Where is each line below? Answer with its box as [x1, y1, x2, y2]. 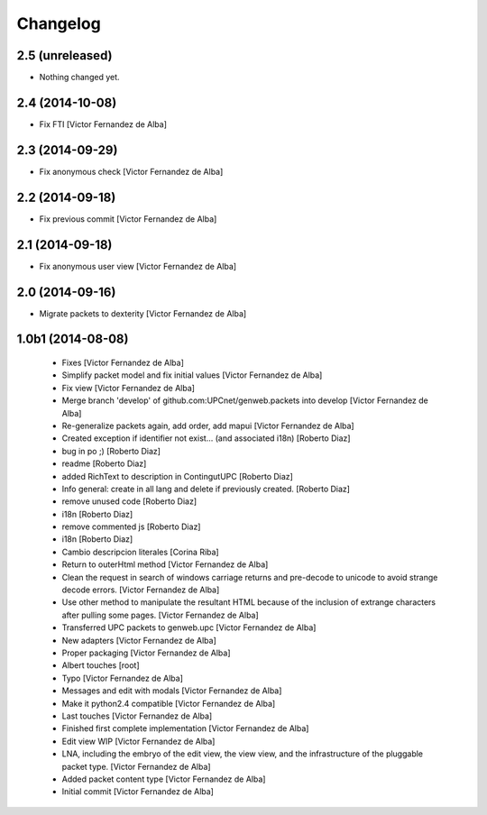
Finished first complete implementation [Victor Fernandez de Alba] [61, 723, 309, 734]
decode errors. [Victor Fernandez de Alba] [61, 584, 220, 595]
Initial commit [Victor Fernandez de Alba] [61, 786, 214, 797]
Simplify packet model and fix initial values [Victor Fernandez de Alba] [61, 370, 323, 380]
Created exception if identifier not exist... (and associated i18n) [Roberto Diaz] [61, 433, 351, 444]
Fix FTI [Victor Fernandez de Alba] [39, 118, 167, 130]
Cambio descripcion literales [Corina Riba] [61, 546, 220, 557]
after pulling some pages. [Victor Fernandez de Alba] [61, 609, 259, 620]
